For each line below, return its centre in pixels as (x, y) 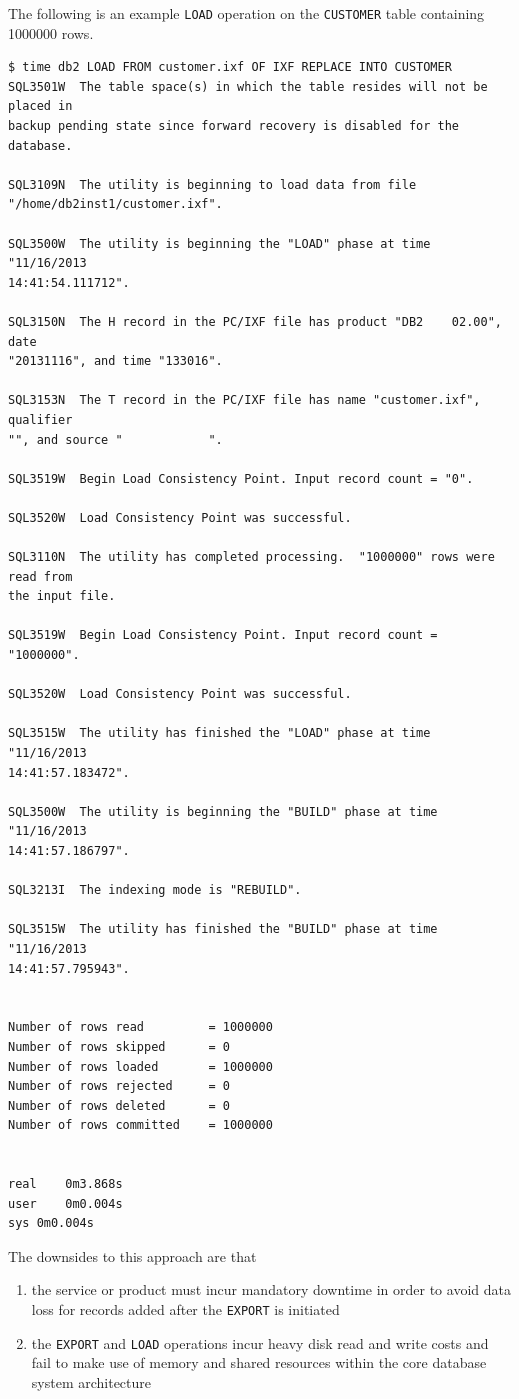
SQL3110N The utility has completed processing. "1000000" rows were (251, 557)
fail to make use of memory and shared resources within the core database (259, 1362)
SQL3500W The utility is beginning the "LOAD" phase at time (219, 243)
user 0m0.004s (65, 1203)
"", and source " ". (115, 439)
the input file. (62, 596)
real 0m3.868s (65, 1184)
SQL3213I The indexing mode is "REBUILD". (155, 890)
